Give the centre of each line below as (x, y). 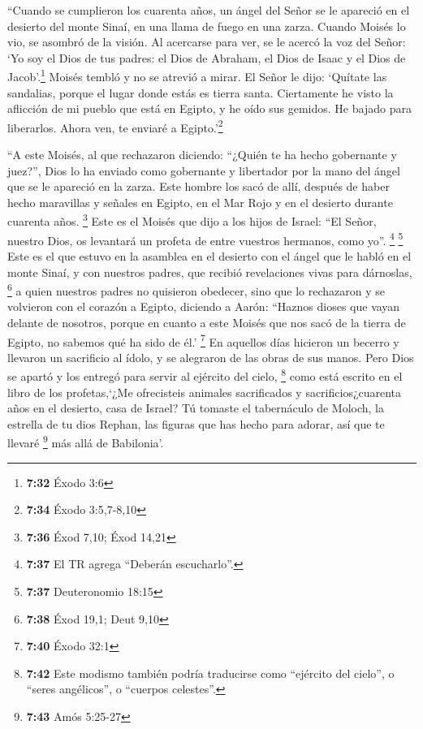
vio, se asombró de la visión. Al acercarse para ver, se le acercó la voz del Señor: (207, 42)
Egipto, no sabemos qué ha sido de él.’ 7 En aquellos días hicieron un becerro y (203, 340)
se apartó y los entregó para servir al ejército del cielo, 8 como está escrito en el (205, 375)
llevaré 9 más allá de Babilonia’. (86, 442)
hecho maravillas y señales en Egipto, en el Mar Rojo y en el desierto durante (200, 202)
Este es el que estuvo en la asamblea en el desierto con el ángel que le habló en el (209, 255)
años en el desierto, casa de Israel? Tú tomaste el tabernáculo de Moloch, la (196, 408)
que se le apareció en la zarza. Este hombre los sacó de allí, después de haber (199, 186)
